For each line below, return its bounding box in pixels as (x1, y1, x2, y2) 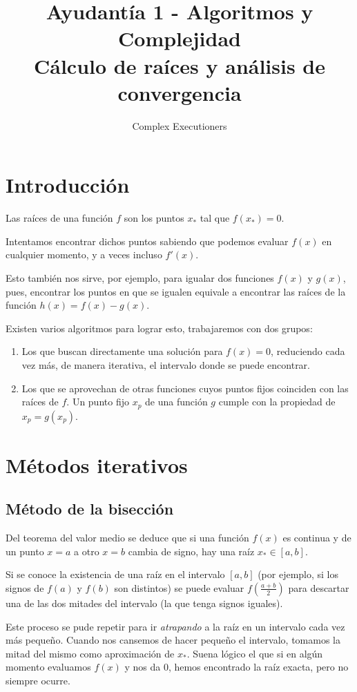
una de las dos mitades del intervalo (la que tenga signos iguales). (6, 595, 283, 610)
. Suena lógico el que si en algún (186, 646, 323, 660)
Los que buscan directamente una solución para (21, 344, 223, 358)
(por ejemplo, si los (258, 567, 339, 582)
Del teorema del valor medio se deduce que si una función (6, 530, 249, 545)
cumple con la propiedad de (218, 394, 336, 409)
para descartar (288, 580, 349, 595)
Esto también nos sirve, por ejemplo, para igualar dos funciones (6, 271, 274, 285)
